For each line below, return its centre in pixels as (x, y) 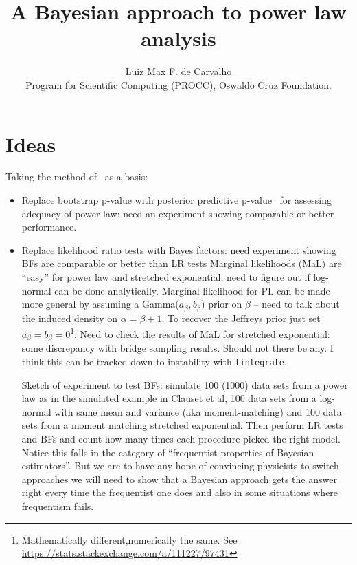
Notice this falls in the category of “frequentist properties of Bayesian (168, 452)
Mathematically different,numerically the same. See (129, 539)
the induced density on (70, 318)
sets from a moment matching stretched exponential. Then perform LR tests (182, 425)
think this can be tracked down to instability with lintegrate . (154, 361)
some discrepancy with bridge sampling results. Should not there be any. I (177, 348)
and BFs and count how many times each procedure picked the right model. (181, 438)
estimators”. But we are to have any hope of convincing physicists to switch (180, 466)
